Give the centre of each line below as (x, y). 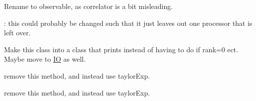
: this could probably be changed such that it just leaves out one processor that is (128, 23)
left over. (17, 33)
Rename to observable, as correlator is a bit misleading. (89, 6)
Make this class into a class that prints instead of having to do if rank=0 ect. (121, 49)
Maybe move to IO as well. (45, 59)
